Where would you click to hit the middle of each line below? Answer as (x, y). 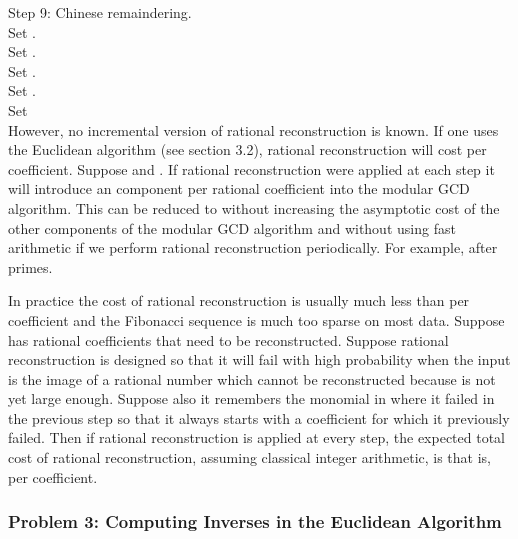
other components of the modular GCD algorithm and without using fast (232, 227)
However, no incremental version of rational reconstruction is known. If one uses (253, 129)
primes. (30, 266)
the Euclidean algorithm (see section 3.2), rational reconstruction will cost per (247, 149)
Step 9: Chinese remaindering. (100, 12)
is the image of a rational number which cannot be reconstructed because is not (252, 378)
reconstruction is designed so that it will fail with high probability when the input (259, 359)
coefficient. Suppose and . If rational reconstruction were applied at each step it (251, 168)
